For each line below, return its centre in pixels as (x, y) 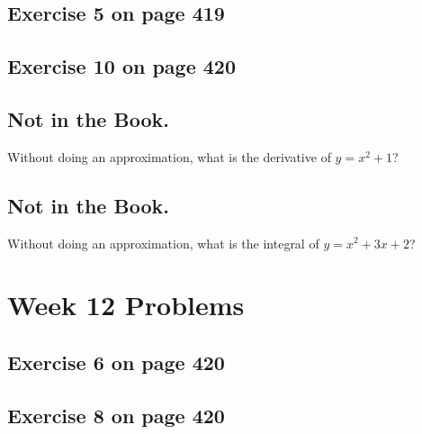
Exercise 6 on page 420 (116, 362)
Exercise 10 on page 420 (122, 66)
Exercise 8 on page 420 (116, 415)
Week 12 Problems (126, 305)
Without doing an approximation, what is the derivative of (169, 156)
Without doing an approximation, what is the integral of (163, 243)
